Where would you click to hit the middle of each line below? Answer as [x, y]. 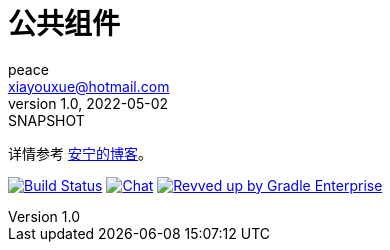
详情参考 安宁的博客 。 [80, 153]
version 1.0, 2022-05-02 [88, 103]
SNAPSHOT [46, 120]
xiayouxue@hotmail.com [89, 86]
